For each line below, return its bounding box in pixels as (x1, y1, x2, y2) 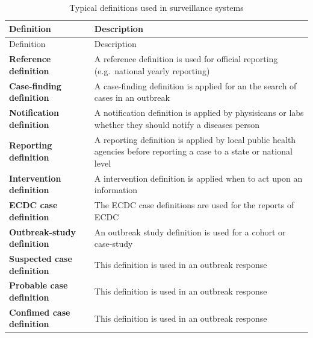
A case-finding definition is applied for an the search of (94, 79, 297, 92)
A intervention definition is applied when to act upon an (94, 171, 303, 184)
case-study (94, 237, 133, 250)
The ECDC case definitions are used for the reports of (94, 199, 294, 211)
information (94, 183, 138, 196)
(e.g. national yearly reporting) (94, 64, 210, 77)
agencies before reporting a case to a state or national (94, 145, 293, 158)
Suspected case (9, 252, 72, 264)
